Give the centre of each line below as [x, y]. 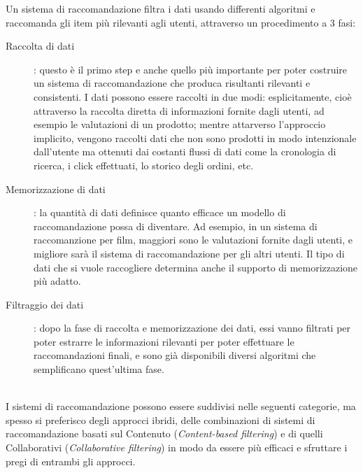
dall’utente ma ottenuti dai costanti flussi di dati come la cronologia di [185, 151]
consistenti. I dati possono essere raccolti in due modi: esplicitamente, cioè [193, 96]
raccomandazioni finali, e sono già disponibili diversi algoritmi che [175, 355]
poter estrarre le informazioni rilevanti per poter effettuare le [164, 341]
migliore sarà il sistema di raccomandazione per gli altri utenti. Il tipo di [189, 253]
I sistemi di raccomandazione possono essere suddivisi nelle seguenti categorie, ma [181, 406]
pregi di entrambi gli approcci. [71, 461]
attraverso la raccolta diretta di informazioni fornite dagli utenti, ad [179, 110]
